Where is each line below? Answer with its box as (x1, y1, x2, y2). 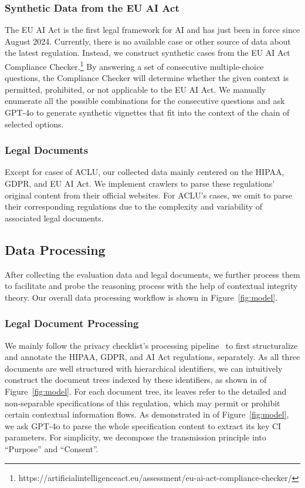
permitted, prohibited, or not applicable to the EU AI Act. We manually (5, 83, 266, 95)
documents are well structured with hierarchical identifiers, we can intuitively (5, 362, 283, 374)
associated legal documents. (5, 211, 104, 224)
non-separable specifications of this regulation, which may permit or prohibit (5, 396, 280, 409)
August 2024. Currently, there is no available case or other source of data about (5, 35, 291, 47)
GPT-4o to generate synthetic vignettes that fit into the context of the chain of (5, 106, 290, 119)
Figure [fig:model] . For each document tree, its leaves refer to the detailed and (5, 385, 287, 397)
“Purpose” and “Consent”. (5, 442, 99, 455)
